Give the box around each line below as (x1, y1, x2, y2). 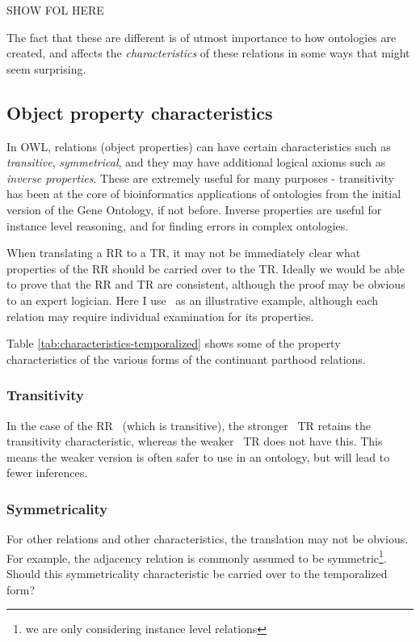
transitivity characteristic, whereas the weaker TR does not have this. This (6, 433, 383, 450)
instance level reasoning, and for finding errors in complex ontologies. (6, 217, 349, 234)
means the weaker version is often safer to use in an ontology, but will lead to (6, 448, 390, 465)
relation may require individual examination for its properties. (6, 307, 314, 324)
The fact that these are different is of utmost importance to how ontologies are (6, 28, 397, 45)
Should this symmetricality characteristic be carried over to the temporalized (6, 564, 388, 581)
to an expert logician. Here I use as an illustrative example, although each (6, 291, 378, 308)
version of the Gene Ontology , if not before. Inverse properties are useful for (6, 201, 382, 218)
